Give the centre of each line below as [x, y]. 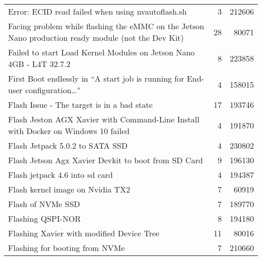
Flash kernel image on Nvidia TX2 [69, 189]
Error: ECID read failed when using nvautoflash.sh [97, 11]
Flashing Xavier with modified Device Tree [84, 233]
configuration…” [53, 90]
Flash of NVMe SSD [44, 204]
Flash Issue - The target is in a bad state [80, 105]
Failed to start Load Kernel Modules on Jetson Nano [102, 52]
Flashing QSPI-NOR [45, 218]
